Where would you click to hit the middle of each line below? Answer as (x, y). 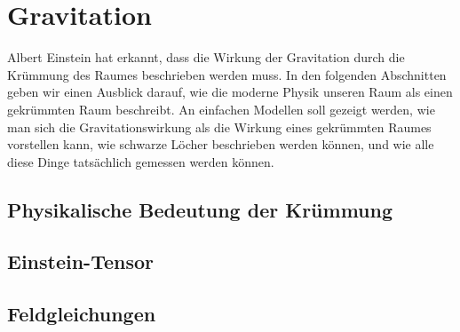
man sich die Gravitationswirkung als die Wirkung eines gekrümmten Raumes (219, 126)
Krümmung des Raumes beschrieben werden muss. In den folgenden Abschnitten (227, 74)
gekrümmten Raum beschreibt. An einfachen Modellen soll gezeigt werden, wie (221, 109)
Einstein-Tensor (80, 261)
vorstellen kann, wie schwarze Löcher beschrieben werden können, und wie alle (221, 144)
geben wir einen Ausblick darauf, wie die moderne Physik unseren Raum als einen (230, 92)
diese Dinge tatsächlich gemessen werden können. (141, 161)
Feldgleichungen (82, 314)
